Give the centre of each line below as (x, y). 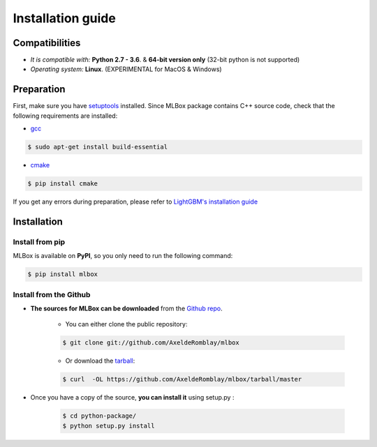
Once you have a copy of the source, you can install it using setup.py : (132, 397)
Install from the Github (52, 294)
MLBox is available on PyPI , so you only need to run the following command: (123, 256)
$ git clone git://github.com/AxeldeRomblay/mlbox (151, 343)
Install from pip (39, 242)
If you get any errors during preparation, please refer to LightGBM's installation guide (135, 202)
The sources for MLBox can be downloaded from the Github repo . (126, 308)
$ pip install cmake (62, 184)
